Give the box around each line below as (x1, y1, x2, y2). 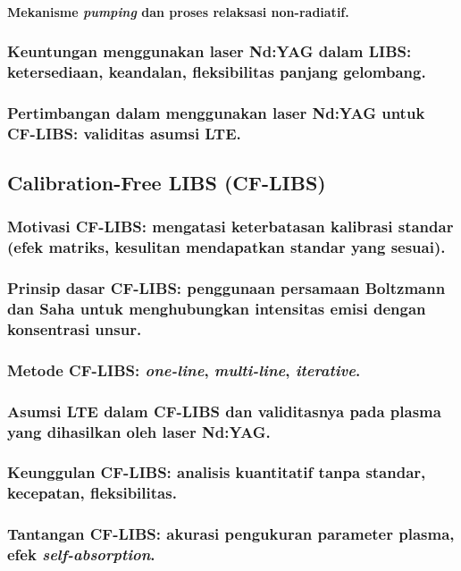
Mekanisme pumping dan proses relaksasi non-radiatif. (7, 2, 349, 21)
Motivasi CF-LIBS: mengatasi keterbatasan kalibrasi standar (7, 215, 454, 238)
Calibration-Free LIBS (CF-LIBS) (7, 169, 326, 197)
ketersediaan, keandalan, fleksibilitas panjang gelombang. (7, 61, 426, 83)
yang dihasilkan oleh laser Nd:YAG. (7, 420, 271, 442)
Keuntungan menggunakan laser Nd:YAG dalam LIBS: (7, 40, 412, 63)
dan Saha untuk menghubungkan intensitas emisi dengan (7, 298, 426, 320)
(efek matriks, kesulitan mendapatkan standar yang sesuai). (7, 236, 446, 258)
